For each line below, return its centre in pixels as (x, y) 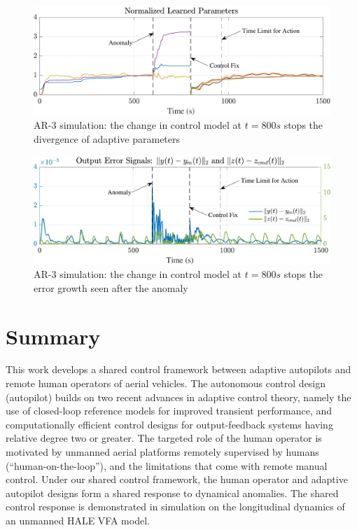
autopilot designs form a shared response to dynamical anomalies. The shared (172, 493)
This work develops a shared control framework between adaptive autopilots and (178, 369)
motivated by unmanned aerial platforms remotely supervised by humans (162, 452)
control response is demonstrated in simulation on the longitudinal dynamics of (175, 507)
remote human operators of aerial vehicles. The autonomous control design (166, 383)
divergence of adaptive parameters (107, 138)
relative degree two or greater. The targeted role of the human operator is (164, 438)
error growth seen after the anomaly (111, 287)
